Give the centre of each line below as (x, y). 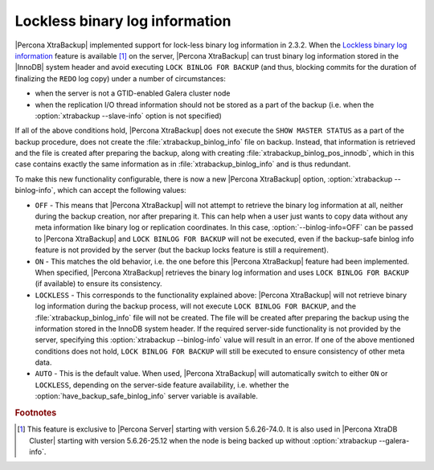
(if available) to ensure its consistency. (98, 284)
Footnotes (36, 413)
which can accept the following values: (122, 190)
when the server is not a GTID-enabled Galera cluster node (133, 93)
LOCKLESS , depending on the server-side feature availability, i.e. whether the (162, 385)
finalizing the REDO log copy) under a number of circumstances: (121, 78)
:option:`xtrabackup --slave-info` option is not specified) (129, 116)
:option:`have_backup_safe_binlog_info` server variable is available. (147, 396)
